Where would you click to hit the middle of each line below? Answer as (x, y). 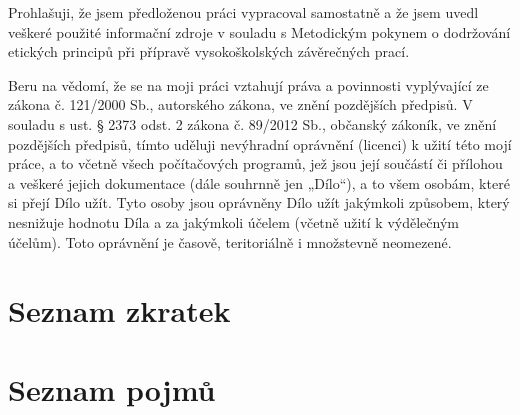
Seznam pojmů (112, 388)
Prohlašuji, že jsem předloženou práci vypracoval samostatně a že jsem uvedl (243, 12)
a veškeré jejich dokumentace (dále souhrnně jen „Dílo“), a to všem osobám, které (259, 182)
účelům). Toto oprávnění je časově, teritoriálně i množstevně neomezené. (230, 241)
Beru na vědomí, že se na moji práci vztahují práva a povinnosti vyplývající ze (248, 84)
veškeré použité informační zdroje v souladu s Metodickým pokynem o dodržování (259, 31)
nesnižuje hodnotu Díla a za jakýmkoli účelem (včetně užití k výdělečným (233, 221)
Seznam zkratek (119, 310)
